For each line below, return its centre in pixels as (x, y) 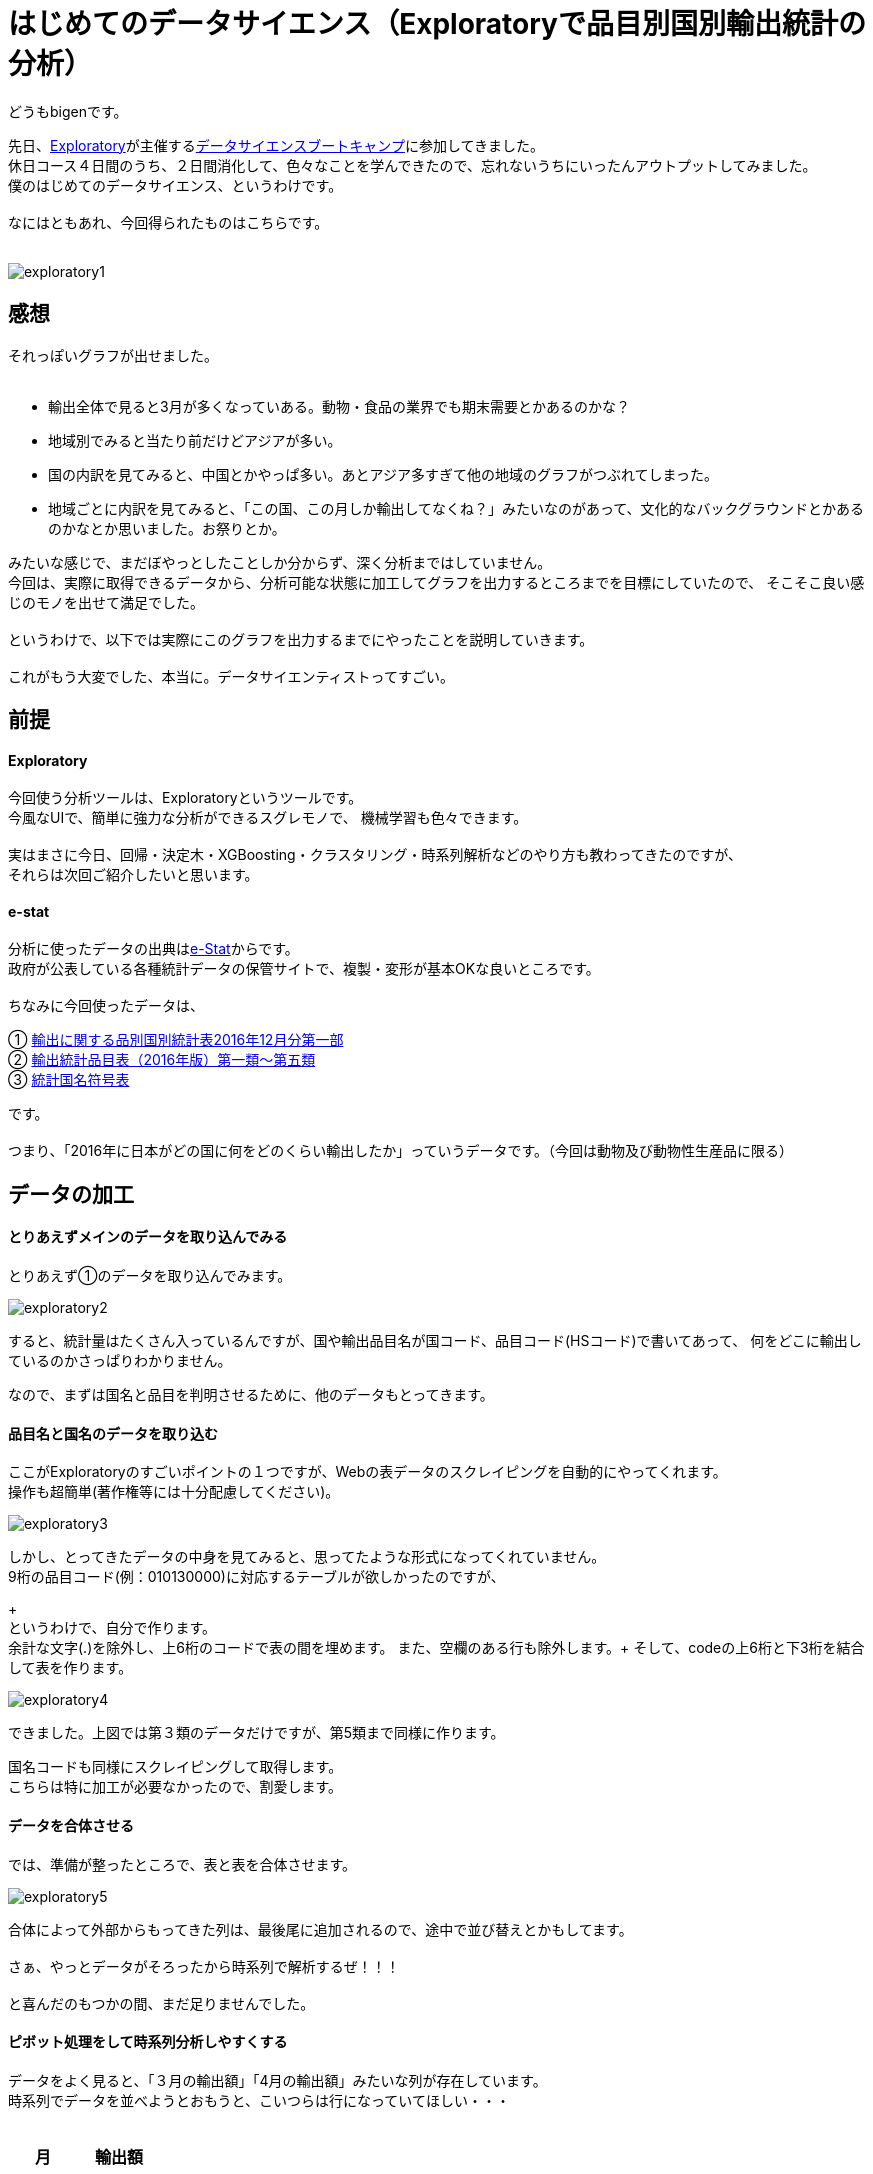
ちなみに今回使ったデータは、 (106, 1006)
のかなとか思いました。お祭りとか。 (167, 528)
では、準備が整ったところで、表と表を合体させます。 (182, 1864)
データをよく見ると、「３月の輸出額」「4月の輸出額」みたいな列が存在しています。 (277, 2080)
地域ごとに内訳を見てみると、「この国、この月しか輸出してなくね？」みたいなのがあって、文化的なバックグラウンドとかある (456, 508)
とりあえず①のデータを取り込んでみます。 (150, 1276)
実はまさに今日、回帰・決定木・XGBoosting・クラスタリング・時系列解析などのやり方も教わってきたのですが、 (375, 855)
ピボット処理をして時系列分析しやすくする (148, 2042)
